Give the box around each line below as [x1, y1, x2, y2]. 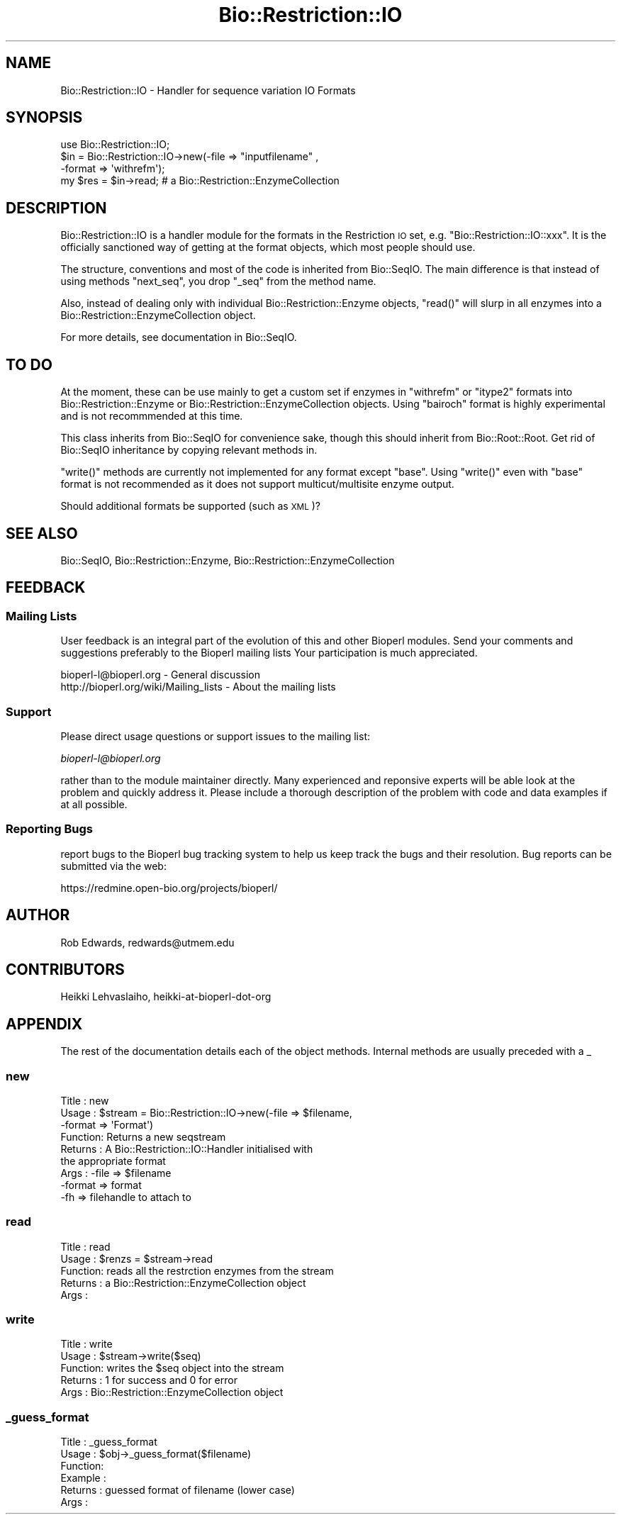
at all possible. [60, 798, 128, 810]
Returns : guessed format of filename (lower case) [60, 1484, 295, 1497]
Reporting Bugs [6, 822, 93, 837]
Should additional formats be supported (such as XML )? [60, 500, 320, 513]
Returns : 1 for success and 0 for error [60, 1374, 237, 1387]
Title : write [60, 1338, 113, 1351]
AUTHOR [6, 906, 70, 924]
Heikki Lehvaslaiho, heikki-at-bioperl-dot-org [60, 990, 272, 1003]
